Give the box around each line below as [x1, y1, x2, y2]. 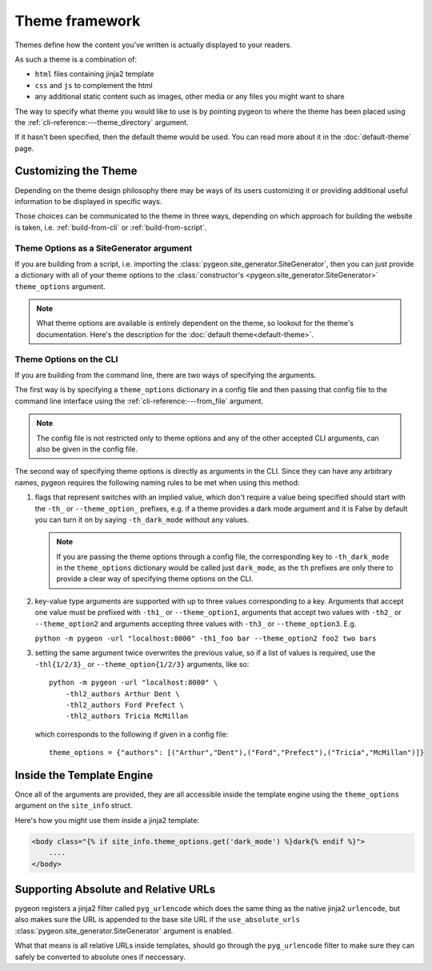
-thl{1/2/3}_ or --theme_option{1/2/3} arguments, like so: [34, 659, 250, 668]
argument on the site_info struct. [14, 800, 133, 810]
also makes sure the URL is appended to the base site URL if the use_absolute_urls [14, 915, 300, 925]
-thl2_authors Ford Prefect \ [65, 700, 184, 709]
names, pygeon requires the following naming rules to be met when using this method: [14, 477, 300, 488]
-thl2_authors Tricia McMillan [65, 712, 189, 720]
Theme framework [14, 12, 141, 30]
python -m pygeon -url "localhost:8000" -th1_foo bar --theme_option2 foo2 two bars [34, 634, 377, 644]
